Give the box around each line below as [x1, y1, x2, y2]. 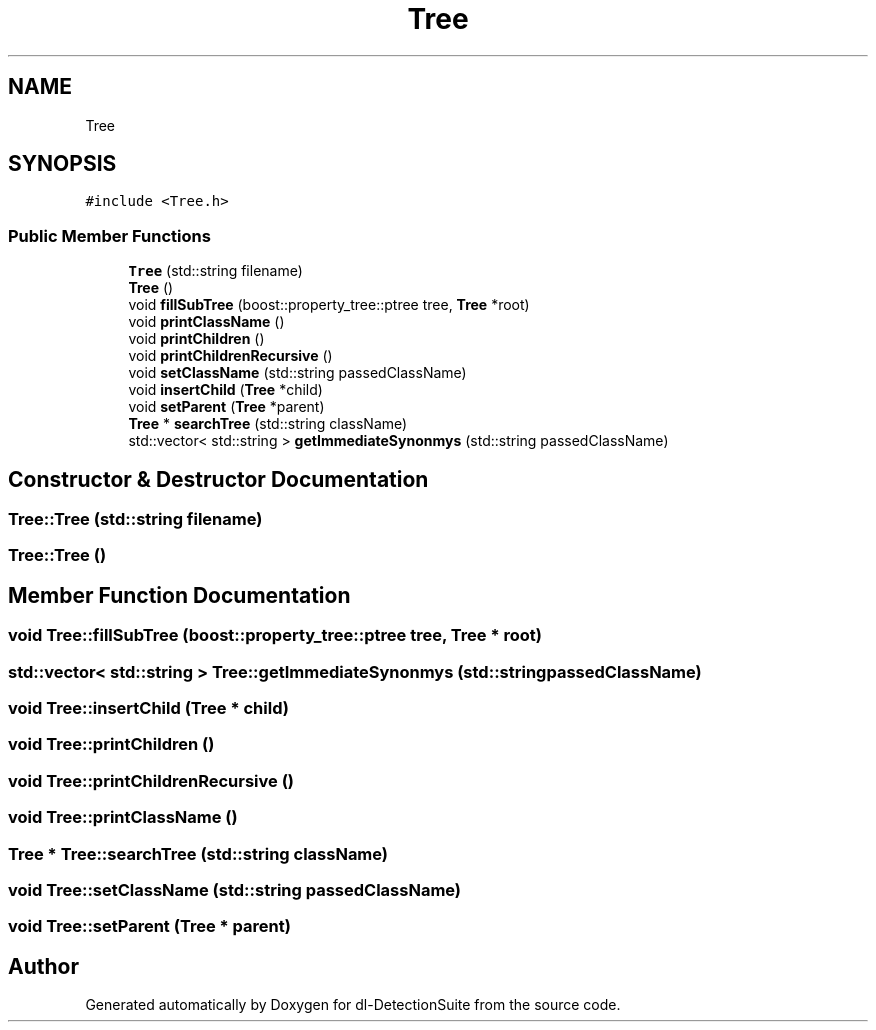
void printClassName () [128, 313, 285, 331]
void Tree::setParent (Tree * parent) [8, 916, 291, 937]
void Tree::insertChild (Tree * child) [8, 698, 289, 718]
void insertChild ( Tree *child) [128, 381, 323, 399]
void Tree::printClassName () [8, 807, 238, 828]
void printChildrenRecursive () [128, 347, 333, 365]
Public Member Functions [8, 225, 211, 246]
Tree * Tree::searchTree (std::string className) [8, 843, 389, 864]
